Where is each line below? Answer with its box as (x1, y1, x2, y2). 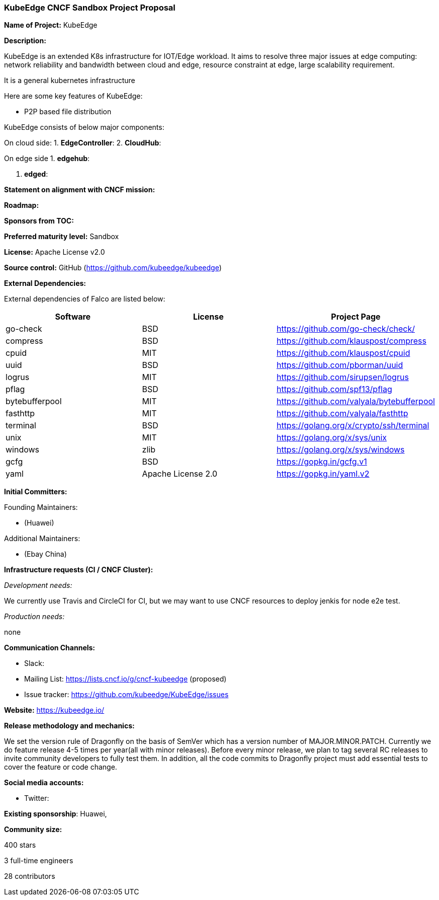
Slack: (24, 659, 44, 668)
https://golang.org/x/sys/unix (276, 432, 387, 443)
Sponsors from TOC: (4, 216, 74, 226)
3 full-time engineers (4, 856, 73, 865)
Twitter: (24, 794, 49, 803)
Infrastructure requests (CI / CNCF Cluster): (4, 565, 153, 574)
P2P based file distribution (24, 107, 112, 116)
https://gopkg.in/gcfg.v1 (276, 457, 367, 467)
